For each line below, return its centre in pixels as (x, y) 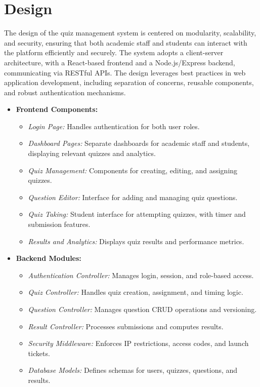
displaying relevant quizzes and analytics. (92, 153)
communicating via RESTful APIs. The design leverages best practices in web (125, 72)
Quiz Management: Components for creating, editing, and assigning (133, 170)
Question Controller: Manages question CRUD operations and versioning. (142, 309)
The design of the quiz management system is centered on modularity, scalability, (130, 33)
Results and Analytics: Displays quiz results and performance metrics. (136, 241)
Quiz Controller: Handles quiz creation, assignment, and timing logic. (136, 292)
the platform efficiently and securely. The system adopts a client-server (114, 52)
